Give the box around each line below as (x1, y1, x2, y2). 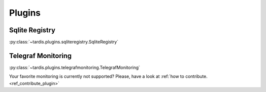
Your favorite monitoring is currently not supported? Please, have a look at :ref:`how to (9, 73, 185, 79)
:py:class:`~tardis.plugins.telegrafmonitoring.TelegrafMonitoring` (9, 64, 140, 70)
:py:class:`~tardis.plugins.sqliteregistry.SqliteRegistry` (9, 39, 118, 45)
